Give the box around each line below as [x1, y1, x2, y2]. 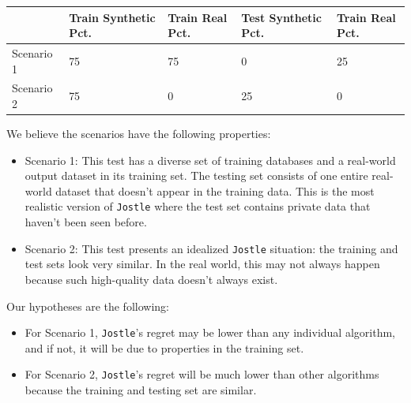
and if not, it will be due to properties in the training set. [25, 339, 304, 356]
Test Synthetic [241, 9, 322, 25]
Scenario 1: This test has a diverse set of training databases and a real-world [25, 151, 396, 168]
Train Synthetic [69, 9, 156, 25]
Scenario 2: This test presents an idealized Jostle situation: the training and [25, 240, 398, 256]
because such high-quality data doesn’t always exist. [25, 271, 278, 287]
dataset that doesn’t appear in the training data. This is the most [55, 182, 375, 199]
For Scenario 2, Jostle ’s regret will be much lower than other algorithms [25, 366, 379, 382]
